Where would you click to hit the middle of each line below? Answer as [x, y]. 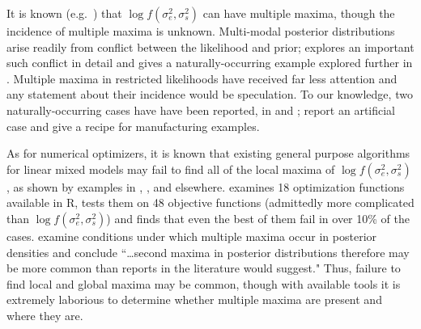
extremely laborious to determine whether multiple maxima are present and [194, 299]
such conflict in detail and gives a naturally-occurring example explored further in [210, 63]
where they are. [45, 315]
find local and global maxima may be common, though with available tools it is [204, 283]
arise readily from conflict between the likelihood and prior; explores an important [210, 46]
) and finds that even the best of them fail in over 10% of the [258, 218]
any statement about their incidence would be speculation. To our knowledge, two [210, 94]
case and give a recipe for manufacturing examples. [133, 126]
